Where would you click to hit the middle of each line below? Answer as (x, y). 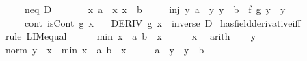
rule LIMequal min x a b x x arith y (131, 36)
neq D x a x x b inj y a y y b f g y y (155, 9)
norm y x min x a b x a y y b (105, 49)
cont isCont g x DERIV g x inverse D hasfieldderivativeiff (162, 22)
